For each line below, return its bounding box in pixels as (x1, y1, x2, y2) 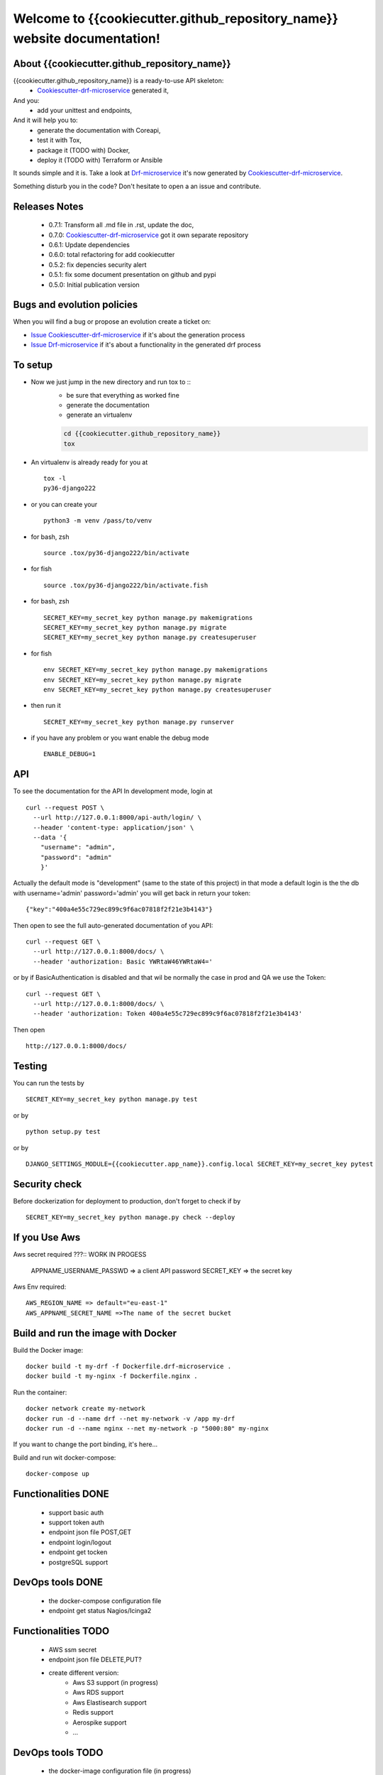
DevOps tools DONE (13, 1576, 103, 1588)
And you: (13, 96, 40, 104)
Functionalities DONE (13, 1488, 109, 1500)
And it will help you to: (13, 116, 78, 124)
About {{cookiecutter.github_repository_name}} (13, 58, 231, 70)
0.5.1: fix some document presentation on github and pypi (48, 271, 216, 279)
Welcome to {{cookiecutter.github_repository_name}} (13, 11, 338, 26)
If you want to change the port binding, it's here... (13, 1440, 158, 1448)
